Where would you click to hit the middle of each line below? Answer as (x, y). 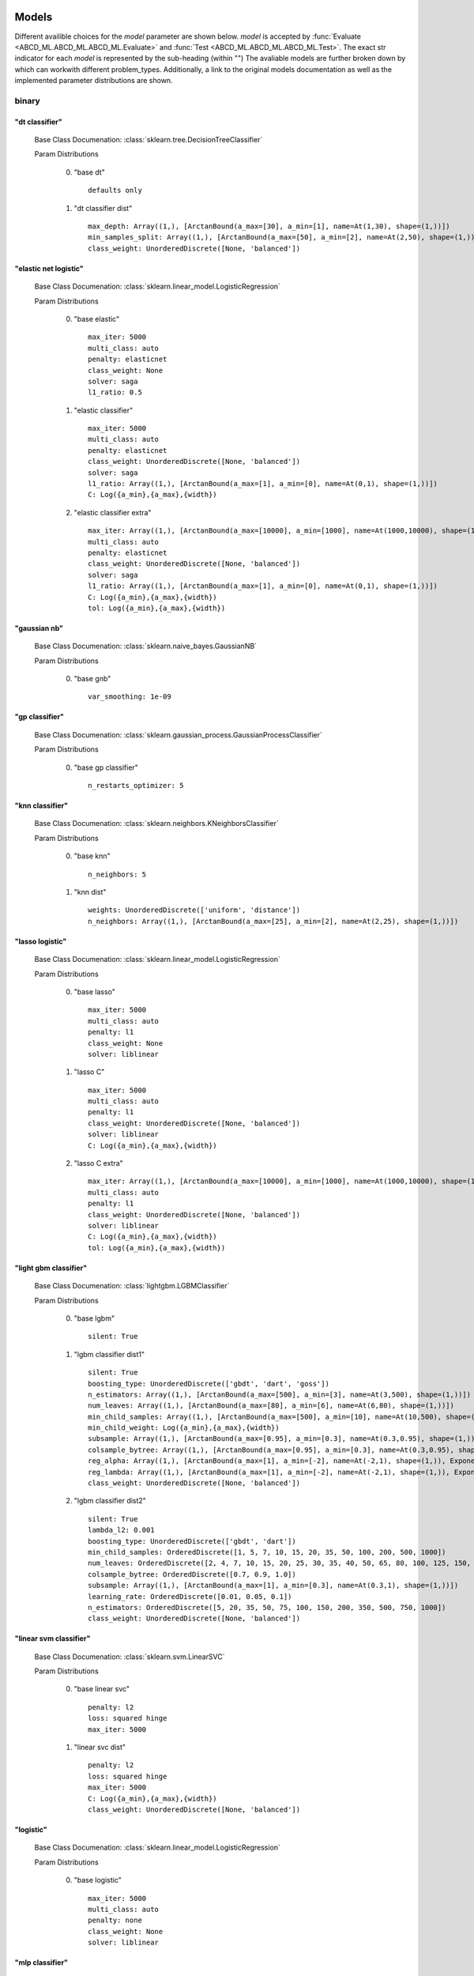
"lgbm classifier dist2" (110, 1501)
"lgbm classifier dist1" (109, 1354)
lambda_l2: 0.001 (121, 1530)
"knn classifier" (41, 805)
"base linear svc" (102, 1689)
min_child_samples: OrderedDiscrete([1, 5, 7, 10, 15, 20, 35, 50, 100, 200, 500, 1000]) (267, 1552)
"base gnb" (92, 679)
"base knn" (92, 856)
